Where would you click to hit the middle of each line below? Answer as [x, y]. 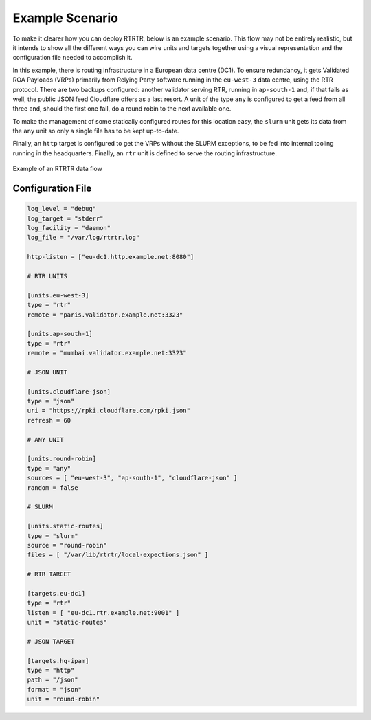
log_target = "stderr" [65, 218]
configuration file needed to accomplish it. [72, 58]
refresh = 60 [49, 420]
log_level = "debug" [61, 209]
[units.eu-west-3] [58, 295]
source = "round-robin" [67, 545]
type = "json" [51, 401]
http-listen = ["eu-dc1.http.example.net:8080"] [111, 257]
